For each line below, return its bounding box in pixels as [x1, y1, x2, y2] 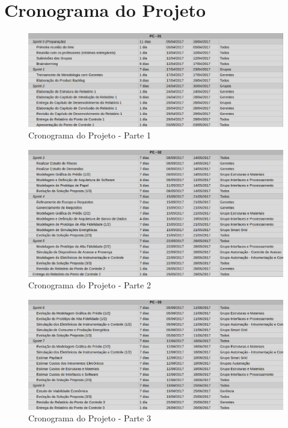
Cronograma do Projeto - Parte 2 [28, 279, 151, 291]
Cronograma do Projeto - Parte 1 [28, 129, 151, 141]
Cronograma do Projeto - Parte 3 [28, 412, 151, 424]
